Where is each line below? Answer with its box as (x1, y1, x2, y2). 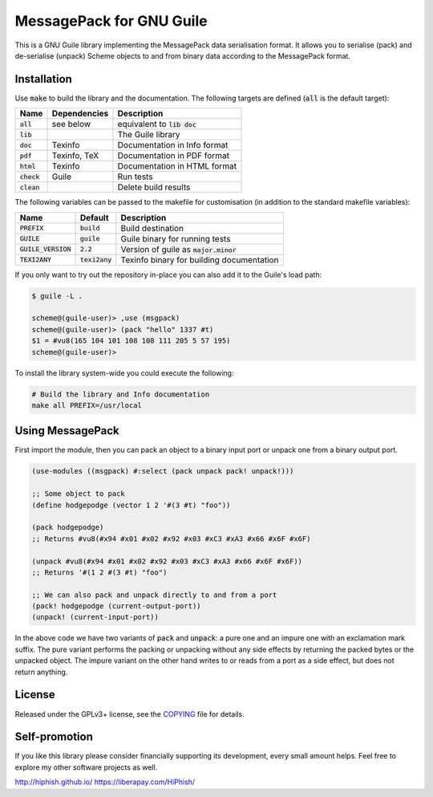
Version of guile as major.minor (120, 243, 237, 254)
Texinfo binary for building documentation (120, 254, 279, 265)
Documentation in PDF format (117, 150, 230, 161)
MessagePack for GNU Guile (14, 12, 208, 30)
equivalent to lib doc (117, 119, 196, 130)
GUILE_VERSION (19, 245, 71, 254)
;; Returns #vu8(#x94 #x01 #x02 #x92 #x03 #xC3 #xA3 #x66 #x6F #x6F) (31, 534, 311, 543)
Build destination (120, 222, 184, 234)
